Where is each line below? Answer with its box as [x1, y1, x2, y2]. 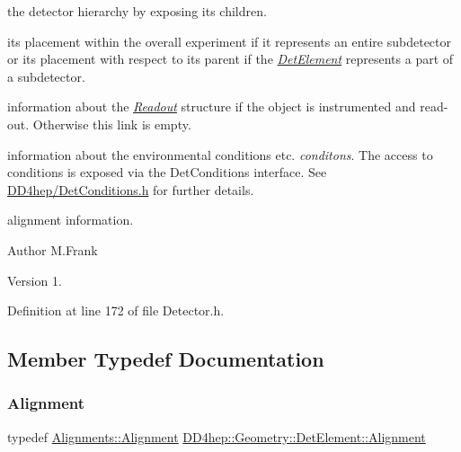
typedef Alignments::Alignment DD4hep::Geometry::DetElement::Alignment [7, 427, 426, 446]
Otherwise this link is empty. [32, 114, 191, 133]
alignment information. [7, 210, 134, 229]
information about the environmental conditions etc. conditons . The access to [7, 145, 433, 164]
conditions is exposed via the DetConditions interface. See [7, 163, 327, 182]
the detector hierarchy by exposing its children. [7, 2, 267, 20]
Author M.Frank [7, 240, 98, 259]
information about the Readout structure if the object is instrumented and [7, 97, 416, 116]
